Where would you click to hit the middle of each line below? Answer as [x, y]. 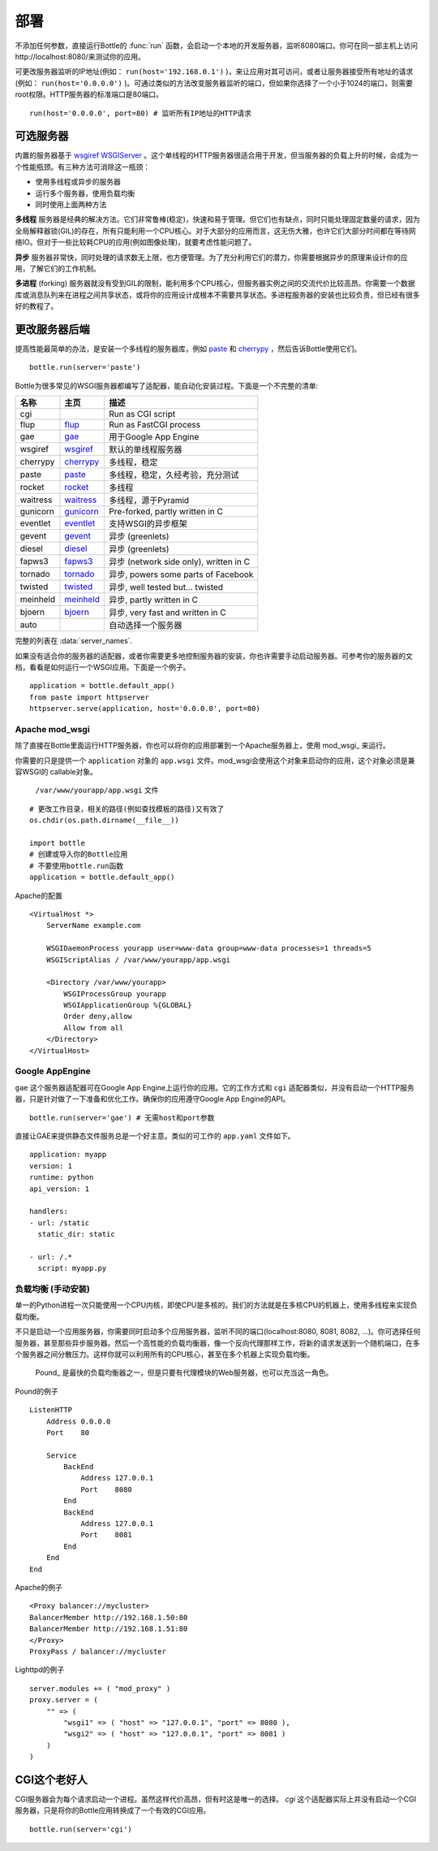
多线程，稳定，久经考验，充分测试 [174, 475]
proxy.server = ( [64, 1700]
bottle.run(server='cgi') [81, 1829]
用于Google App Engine [154, 437]
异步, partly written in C [153, 600]
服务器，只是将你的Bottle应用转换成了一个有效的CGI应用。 [113, 1810]
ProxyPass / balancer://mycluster [98, 1651]
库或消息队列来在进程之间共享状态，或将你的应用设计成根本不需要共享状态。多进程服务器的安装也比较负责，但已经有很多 [217, 295]
